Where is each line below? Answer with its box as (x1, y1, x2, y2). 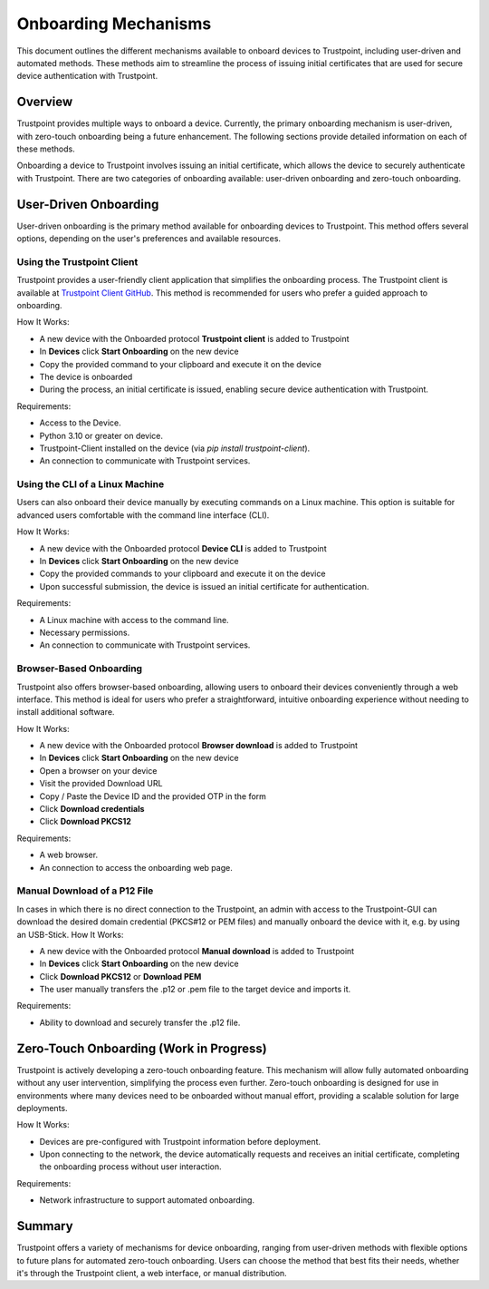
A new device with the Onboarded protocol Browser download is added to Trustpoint (39, 740, 358, 751)
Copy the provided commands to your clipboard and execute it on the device (39, 568, 326, 580)
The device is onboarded (39, 371, 133, 382)
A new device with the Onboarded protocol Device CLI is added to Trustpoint (39, 542, 327, 553)
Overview (16, 94, 73, 110)
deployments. (16, 1102, 68, 1113)
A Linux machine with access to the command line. (39, 614, 230, 625)
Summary (16, 1218, 73, 1234)
